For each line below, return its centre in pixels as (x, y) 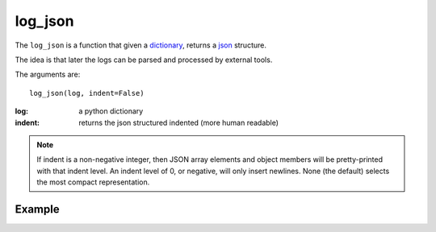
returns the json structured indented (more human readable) (178, 122)
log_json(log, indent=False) (87, 93)
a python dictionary (111, 111)
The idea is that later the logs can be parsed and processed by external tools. (144, 60)
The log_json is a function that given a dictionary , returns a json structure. (140, 45)
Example (37, 209)
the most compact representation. (93, 182)
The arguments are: (48, 75)
